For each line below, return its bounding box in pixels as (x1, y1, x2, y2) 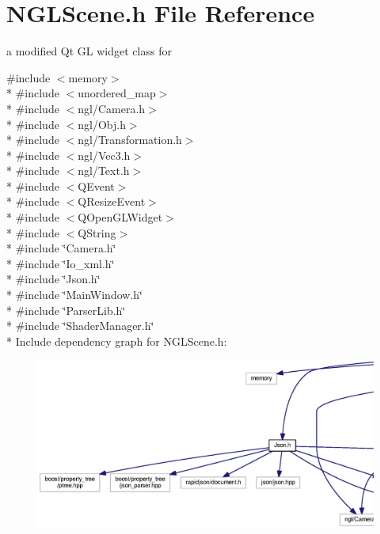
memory (68, 69, 108, 85)
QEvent (78, 177, 115, 194)
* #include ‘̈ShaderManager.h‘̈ (6, 317, 154, 334)
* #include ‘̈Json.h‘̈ (6, 271, 101, 287)
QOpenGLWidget (78, 209, 163, 225)
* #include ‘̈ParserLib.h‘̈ (6, 301, 126, 318)
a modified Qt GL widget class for (6, 43, 172, 59)
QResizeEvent (78, 193, 146, 210)
